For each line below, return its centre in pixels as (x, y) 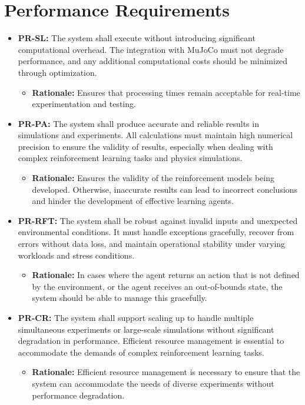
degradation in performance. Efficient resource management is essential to (151, 341)
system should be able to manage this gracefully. (120, 298)
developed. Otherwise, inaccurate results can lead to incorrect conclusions (165, 189)
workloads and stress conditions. (76, 255)
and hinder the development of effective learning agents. (133, 201)
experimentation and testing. (84, 104)
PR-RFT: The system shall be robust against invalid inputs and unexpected (158, 220)
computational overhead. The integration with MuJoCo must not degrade (151, 49)
